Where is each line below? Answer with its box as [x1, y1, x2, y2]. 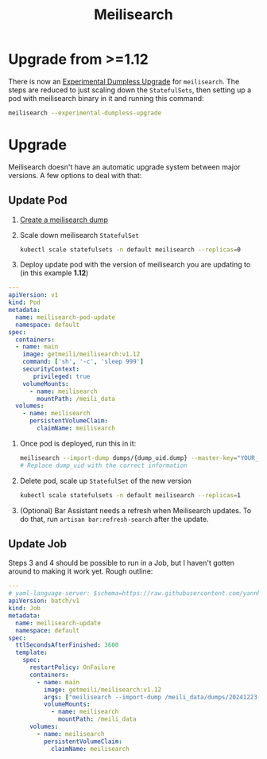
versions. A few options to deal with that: [8, 170, 142, 180]
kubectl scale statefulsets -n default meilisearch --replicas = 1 [19, 491, 241, 499]
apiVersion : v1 [8, 291, 59, 299]
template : [15, 648, 48, 657]
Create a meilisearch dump [19, 215, 109, 224]
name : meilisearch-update [15, 619, 102, 627]
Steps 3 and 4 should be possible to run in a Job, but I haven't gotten [8, 559, 234, 568]
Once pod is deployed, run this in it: [19, 438, 137, 448]
